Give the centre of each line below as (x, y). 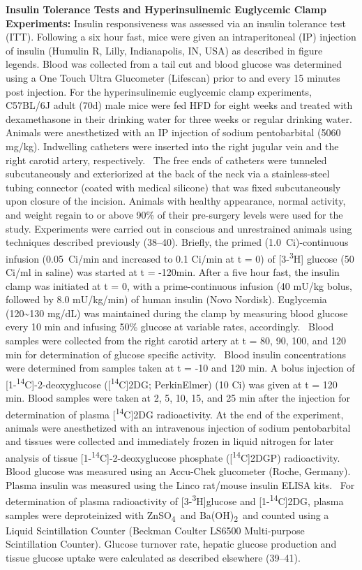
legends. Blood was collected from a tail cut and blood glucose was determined (174, 64)
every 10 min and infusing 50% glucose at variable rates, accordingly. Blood (170, 327)
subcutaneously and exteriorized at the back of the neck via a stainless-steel (168, 174)
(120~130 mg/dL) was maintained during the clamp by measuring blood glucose (177, 313)
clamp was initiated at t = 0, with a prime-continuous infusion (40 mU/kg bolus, (179, 285)
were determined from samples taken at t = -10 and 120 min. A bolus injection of (180, 368)
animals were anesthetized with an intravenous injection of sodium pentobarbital (178, 427)
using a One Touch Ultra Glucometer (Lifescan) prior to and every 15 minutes (173, 77)
